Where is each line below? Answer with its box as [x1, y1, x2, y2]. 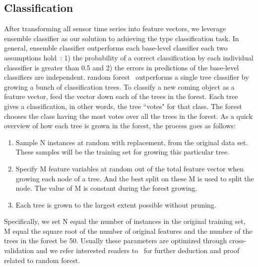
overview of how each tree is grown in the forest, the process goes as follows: [4, 120, 236, 131]
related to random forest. [4, 255, 80, 265]
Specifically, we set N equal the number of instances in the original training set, [4, 216, 246, 226]
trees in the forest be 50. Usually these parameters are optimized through [4, 235, 227, 246]
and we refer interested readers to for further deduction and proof [36, 245, 240, 256]
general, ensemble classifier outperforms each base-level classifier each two [4, 43, 228, 53]
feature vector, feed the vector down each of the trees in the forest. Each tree [4, 91, 238, 102]
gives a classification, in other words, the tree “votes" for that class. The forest [4, 101, 242, 111]
